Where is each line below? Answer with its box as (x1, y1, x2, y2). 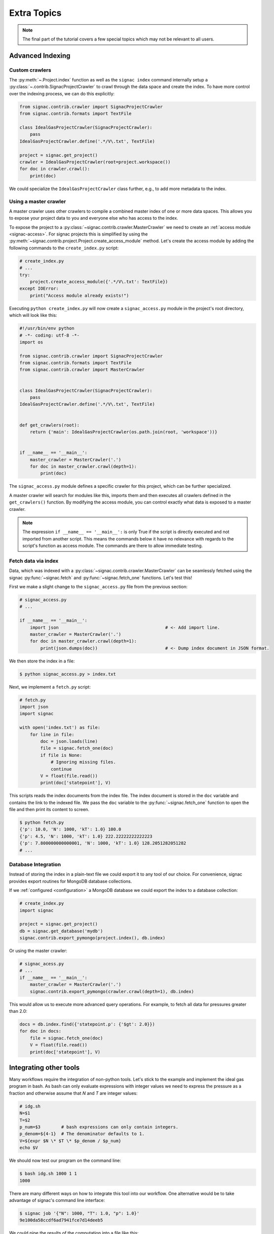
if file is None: (40, 752, 82, 758)
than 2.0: (9, 1008, 28, 1014)
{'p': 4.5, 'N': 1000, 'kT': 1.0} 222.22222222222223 (19, 833, 153, 839)
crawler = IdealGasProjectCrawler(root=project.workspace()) (19, 159, 171, 165)
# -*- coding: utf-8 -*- (19, 332, 80, 338)
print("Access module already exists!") (30, 293, 129, 298)
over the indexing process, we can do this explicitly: (9, 90, 115, 96)
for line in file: (30, 732, 75, 737)
